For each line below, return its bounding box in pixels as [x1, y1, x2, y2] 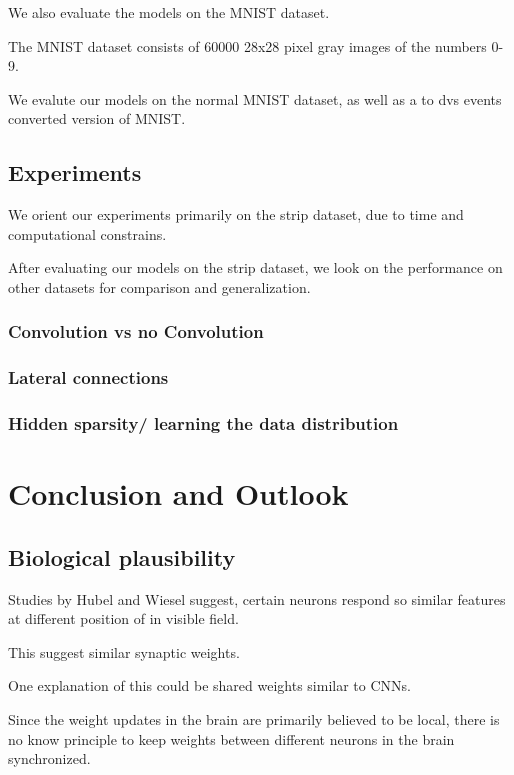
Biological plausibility [8, 541, 236, 572]
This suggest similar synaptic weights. [8, 641, 240, 662]
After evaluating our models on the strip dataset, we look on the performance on [8, 257, 503, 278]
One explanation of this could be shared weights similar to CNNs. [8, 675, 411, 696]
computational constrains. [8, 223, 167, 244]
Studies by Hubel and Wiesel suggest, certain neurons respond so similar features [8, 588, 506, 609]
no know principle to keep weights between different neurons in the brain [8, 728, 455, 749]
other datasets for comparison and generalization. [8, 276, 311, 297]
